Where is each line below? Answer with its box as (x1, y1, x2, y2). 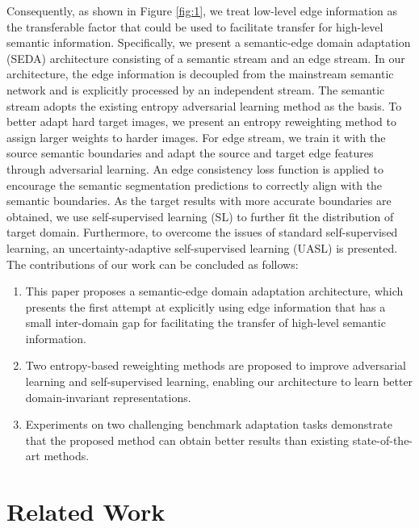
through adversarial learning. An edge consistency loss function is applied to (6, 160, 383, 177)
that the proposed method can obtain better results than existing (25, 431, 350, 448)
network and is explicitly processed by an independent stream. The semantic (6, 81, 385, 98)
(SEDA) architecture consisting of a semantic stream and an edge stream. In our (6, 49, 405, 66)
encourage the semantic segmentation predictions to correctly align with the (6, 176, 383, 193)
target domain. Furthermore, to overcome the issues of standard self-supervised (6, 224, 398, 241)
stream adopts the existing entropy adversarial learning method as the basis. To (6, 97, 402, 114)
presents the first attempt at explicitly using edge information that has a (25, 298, 386, 315)
